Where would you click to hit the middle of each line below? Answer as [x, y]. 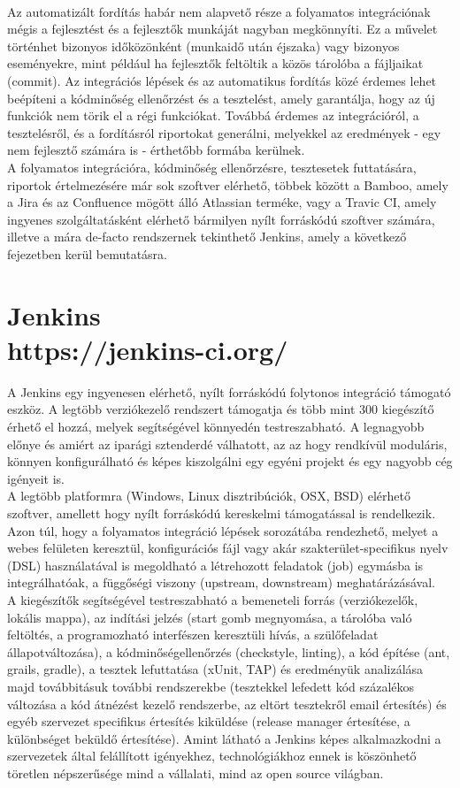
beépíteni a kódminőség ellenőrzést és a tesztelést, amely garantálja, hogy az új [221, 98]
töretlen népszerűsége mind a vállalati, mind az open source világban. [195, 773]
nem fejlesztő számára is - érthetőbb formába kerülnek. [156, 150]
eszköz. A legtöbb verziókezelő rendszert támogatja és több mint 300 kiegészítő [221, 409]
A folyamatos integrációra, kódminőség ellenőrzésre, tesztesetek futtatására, [212, 167]
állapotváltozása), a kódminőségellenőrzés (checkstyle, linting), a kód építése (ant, [229, 651]
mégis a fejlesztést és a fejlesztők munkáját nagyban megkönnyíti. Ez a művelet [222, 29]
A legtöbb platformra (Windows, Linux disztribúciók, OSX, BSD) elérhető [209, 496]
